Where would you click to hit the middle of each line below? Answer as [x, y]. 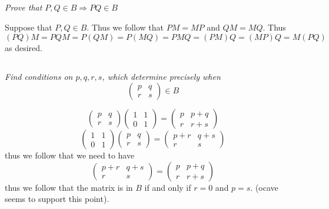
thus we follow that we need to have [70, 155]
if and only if [168, 187]
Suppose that [29, 27]
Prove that [24, 7]
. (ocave [264, 187]
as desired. [24, 47]
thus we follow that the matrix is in [69, 187]
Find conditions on [39, 76]
